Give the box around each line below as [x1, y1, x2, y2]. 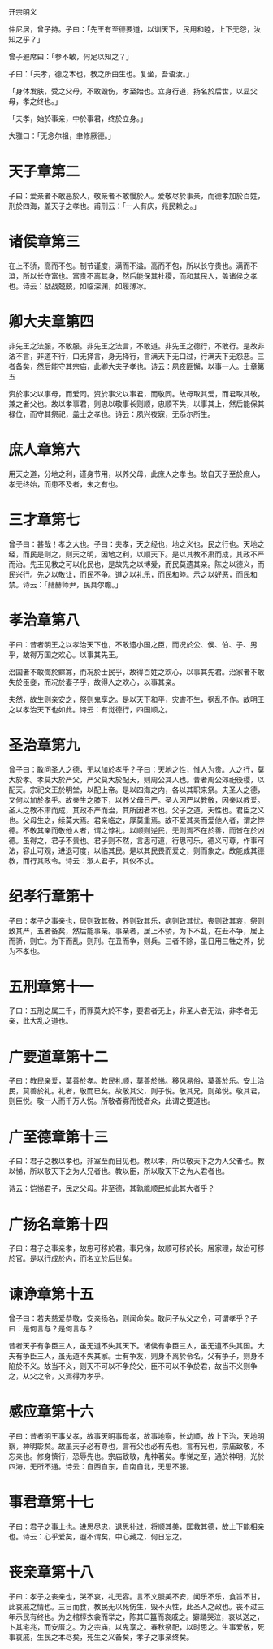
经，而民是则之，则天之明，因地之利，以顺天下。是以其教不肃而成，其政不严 [8, 549, 265, 559]
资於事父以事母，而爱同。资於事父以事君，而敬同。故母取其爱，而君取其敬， [8, 388, 265, 398]
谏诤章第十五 [8, 1285, 95, 1304]
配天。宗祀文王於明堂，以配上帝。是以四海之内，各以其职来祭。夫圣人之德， [8, 785, 265, 794]
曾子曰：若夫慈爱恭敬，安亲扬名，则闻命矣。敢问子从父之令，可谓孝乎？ [8, 1314, 250, 1323]
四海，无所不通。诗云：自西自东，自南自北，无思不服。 [8, 1461, 193, 1472]
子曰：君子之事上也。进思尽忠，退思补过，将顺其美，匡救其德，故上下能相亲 [8, 1521, 265, 1531]
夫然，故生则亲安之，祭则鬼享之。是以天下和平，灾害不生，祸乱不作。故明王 [8, 694, 265, 704]
